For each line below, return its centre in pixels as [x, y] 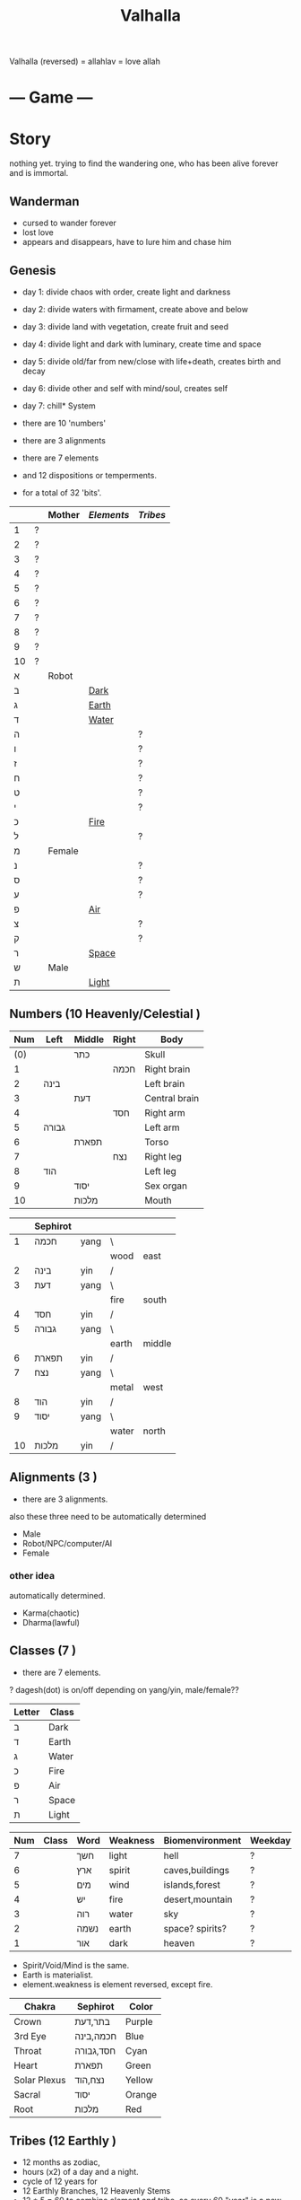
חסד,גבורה [95, 2050]
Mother [64, 514]
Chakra [40, 2006]
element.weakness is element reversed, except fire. [117, 1984]
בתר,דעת [92, 2021]
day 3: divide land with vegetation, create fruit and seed [125, 326]
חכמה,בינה [96, 2036]
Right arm [165, 1112]
